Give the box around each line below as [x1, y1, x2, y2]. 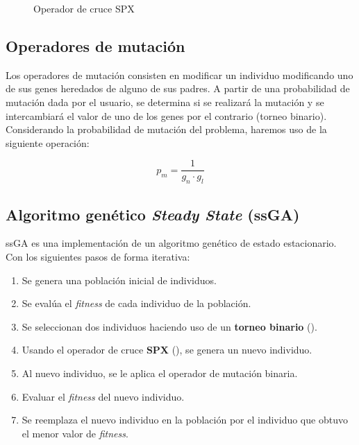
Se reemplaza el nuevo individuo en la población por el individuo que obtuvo [22, 412, 348, 427]
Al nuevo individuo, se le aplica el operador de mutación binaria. [22, 365, 298, 380]
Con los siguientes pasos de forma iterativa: [6, 250, 190, 264]
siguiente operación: [6, 135, 90, 150]
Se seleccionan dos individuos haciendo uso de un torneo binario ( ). [22, 319, 317, 333]
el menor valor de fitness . [22, 426, 128, 440]
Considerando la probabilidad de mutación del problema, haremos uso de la [6, 122, 327, 137]
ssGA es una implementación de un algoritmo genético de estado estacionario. [6, 236, 337, 250]
